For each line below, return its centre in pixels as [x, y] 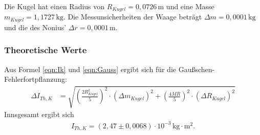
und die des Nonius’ [35, 27]
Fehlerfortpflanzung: [36, 79]
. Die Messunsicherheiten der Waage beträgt [133, 17]
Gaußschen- [197, 69]
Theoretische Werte [46, 50]
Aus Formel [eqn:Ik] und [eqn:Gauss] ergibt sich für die [90, 69]
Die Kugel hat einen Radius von [55, 6]
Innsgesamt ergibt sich [39, 114]
